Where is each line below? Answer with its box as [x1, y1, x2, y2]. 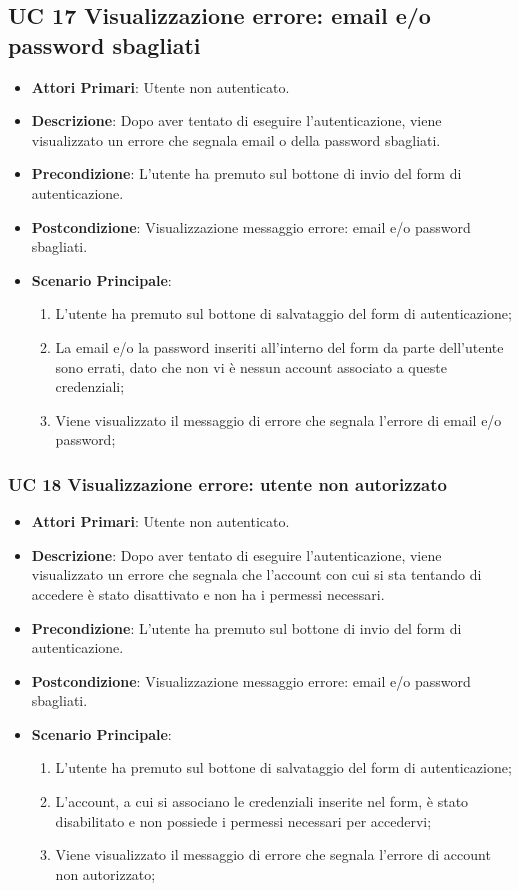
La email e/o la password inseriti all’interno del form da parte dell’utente [55, 336, 504, 357]
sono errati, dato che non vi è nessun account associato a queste [55, 356, 447, 377]
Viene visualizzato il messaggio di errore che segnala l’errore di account [55, 844, 491, 865]
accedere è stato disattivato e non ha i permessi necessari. [31, 583, 385, 604]
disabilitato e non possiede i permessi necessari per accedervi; [55, 810, 432, 831]
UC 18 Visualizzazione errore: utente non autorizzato [8, 471, 447, 496]
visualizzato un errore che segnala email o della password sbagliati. [31, 129, 441, 150]
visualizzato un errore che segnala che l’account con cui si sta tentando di [31, 564, 482, 585]
